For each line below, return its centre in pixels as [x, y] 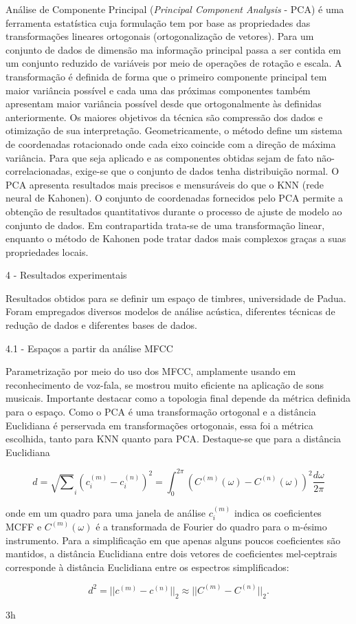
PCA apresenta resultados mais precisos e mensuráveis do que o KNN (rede [165, 184]
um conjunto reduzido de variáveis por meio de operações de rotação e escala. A [174, 63]
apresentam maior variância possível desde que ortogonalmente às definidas [164, 104]
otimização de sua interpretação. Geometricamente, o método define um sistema [174, 130]
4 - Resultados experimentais [66, 275]
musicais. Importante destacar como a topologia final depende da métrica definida [178, 398]
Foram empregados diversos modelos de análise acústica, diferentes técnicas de [170, 311]
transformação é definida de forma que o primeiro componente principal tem [166, 76]
